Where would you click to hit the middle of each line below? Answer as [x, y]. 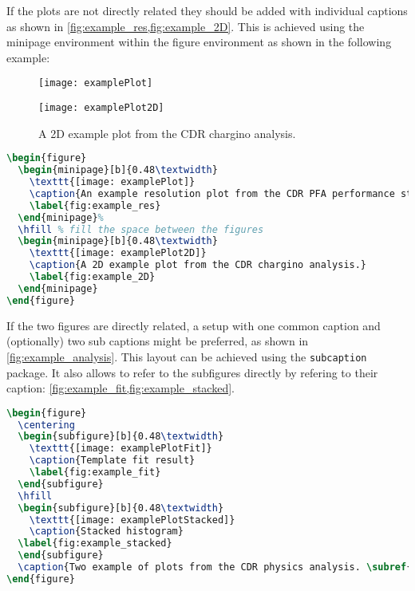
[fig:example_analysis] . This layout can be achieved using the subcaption [187, 356]
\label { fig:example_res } [95, 205]
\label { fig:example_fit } [95, 473]
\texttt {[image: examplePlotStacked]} [132, 520]
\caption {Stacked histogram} [106, 532]
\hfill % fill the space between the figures [141, 229]
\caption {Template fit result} [112, 461]
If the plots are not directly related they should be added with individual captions [207, 10]
